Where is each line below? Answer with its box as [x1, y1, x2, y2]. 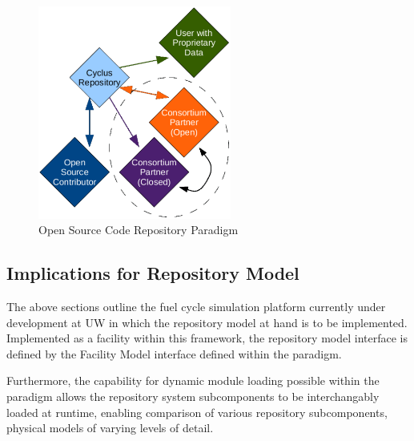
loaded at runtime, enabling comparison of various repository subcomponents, [6, 403, 388, 420]
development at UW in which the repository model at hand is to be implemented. [6, 314, 408, 330]
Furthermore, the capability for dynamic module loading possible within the [6, 372, 380, 389]
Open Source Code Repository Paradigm [38, 221, 239, 238]
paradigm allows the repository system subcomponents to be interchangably [6, 387, 380, 404]
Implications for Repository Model [6, 261, 299, 285]
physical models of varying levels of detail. [6, 419, 214, 436]
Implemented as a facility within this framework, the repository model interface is [6, 330, 408, 346]
